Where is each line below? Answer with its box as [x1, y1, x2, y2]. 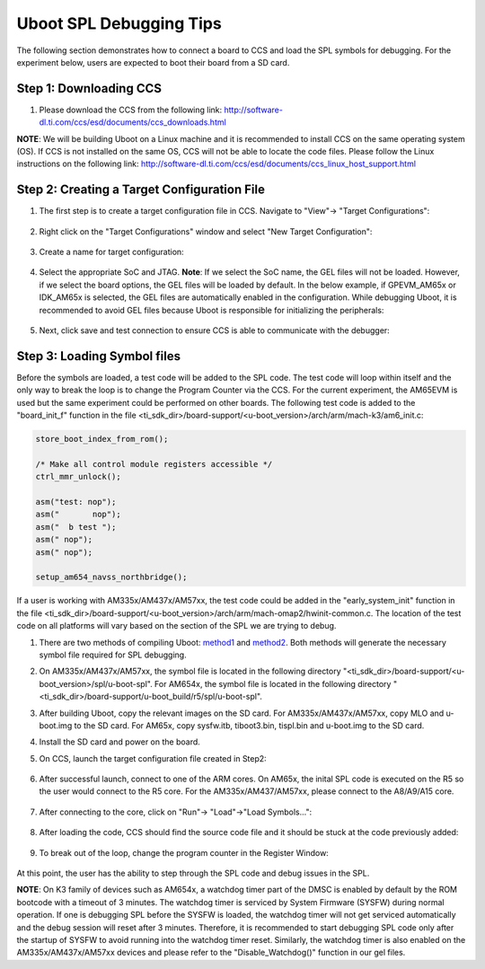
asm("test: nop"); [35, 497, 117, 507]
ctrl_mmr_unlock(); [35, 471, 121, 482]
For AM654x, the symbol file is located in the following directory [154, 678, 392, 689]
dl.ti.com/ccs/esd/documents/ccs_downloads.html [39, 117, 226, 128]
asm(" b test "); [35, 522, 117, 532]
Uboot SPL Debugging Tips [16, 13, 222, 33]
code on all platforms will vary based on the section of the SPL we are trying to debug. [16, 621, 337, 631]
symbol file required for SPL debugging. [39, 649, 188, 660]
